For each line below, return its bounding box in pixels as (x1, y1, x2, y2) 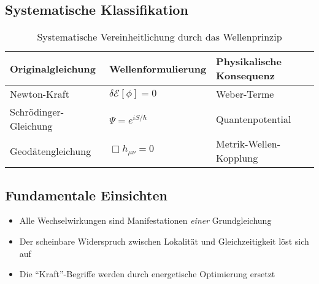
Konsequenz (216, 68, 275, 83)
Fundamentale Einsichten (5, 185, 167, 204)
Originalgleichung (10, 61, 96, 76)
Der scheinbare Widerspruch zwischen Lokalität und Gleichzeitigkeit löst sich (19, 235, 309, 247)
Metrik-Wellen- (216, 136, 281, 151)
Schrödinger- (10, 105, 64, 119)
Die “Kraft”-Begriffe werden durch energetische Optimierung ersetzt (19, 267, 275, 280)
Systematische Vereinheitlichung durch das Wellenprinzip (37, 30, 282, 44)
